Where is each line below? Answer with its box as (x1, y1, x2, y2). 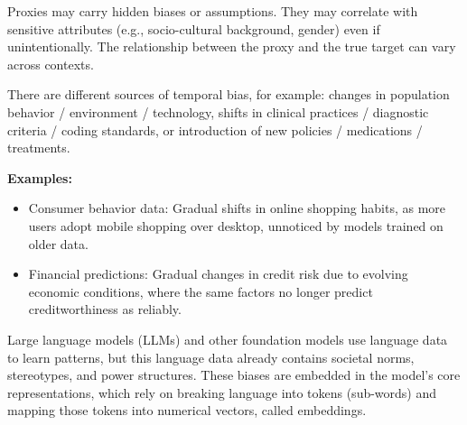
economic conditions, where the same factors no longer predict (28, 282, 373, 300)
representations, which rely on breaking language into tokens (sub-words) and (7, 383, 437, 402)
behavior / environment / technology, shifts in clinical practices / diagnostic (7, 102, 429, 121)
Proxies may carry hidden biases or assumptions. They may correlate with (7, 2, 418, 20)
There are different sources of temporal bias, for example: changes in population (7, 85, 450, 104)
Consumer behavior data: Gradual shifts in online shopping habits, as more (28, 199, 446, 217)
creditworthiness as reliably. (28, 300, 182, 319)
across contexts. (7, 54, 94, 73)
